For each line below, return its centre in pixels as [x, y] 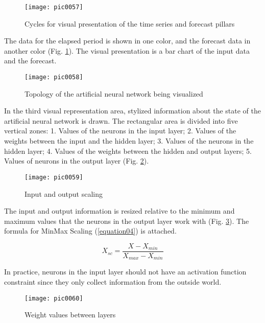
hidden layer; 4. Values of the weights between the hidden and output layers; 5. [128, 151]
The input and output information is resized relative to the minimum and [119, 211]
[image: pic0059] [54, 177]
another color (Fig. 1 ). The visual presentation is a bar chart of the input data [127, 50]
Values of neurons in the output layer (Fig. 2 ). [77, 161]
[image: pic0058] [54, 77]
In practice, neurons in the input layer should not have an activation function [125, 272]
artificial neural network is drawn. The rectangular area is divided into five [121, 120]
